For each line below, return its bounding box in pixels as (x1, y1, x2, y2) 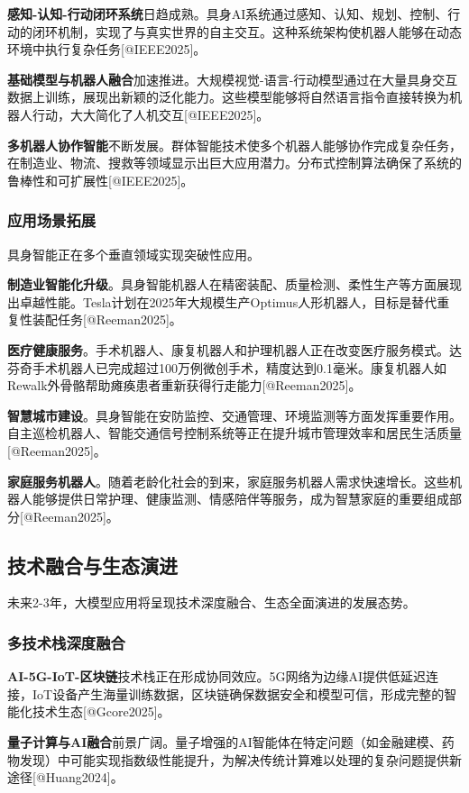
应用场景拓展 (7, 209, 97, 232)
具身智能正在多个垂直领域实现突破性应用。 (7, 244, 260, 263)
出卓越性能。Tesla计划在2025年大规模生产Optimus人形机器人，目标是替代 (7, 292, 437, 311)
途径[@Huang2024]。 (7, 768, 124, 787)
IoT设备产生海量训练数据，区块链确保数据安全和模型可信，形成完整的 (32, 684, 445, 703)
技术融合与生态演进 (7, 551, 178, 579)
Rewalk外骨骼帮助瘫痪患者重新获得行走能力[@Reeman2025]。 (7, 376, 362, 395)
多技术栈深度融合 (7, 632, 125, 653)
